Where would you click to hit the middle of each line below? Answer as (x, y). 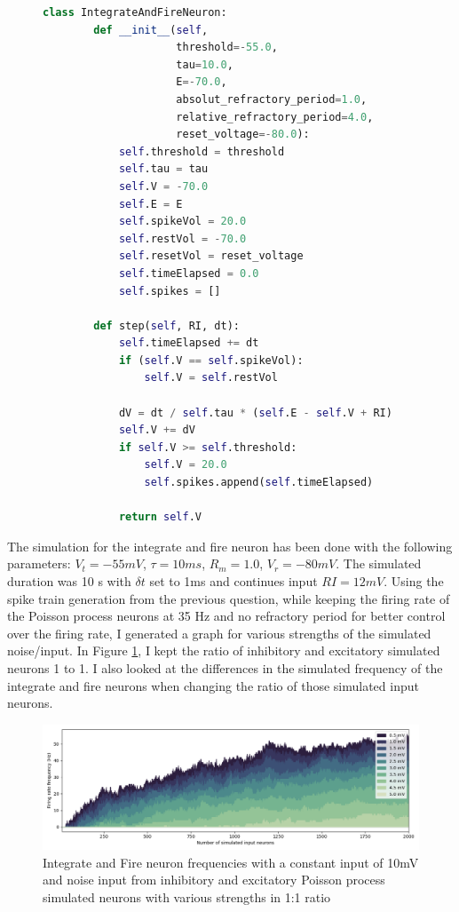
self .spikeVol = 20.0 (182, 222)
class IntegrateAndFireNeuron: (135, 12)
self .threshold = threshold (202, 151)
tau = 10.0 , (205, 64)
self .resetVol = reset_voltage (211, 256)
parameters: (39, 563)
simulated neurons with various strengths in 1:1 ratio (187, 896)
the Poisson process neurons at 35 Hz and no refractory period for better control (226, 616)
